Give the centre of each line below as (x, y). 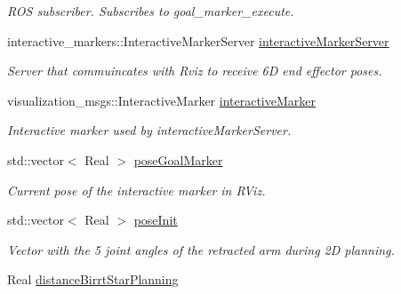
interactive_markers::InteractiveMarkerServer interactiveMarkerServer (198, 40)
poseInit (156, 220)
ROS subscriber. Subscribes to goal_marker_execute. (151, 11)
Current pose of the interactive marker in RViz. (136, 190)
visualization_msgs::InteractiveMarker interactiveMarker (161, 100)
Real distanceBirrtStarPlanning (93, 279)
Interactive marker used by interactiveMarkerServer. (149, 130)
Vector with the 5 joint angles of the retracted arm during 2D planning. (201, 249)
